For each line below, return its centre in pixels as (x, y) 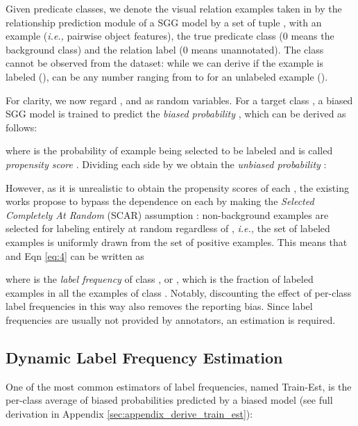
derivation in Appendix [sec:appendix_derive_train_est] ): (129, 413)
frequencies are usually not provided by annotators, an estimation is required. (171, 319)
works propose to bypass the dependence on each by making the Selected (160, 201)
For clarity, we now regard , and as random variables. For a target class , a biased (179, 100)
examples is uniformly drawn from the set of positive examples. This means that (177, 241)
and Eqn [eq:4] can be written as (75, 255)
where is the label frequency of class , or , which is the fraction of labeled (160, 279)
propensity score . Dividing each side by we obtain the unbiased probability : (166, 164)
